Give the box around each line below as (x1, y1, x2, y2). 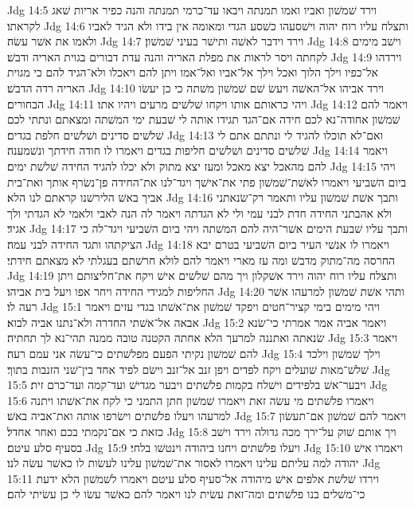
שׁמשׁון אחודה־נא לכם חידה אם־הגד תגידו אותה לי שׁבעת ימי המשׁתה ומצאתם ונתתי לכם (7, 111, 400, 128)
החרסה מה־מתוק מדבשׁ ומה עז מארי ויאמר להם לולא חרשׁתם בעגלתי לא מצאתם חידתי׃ (7, 251, 395, 268)
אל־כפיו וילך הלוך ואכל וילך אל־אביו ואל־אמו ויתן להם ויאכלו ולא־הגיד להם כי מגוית (7, 64, 378, 81)
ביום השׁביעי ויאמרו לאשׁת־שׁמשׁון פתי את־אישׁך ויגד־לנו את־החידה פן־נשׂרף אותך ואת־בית (7, 173, 407, 190)
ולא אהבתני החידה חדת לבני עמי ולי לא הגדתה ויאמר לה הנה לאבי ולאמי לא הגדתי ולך (7, 204, 393, 221)
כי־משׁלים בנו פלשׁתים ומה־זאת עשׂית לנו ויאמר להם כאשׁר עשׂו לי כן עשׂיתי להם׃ (7, 485, 365, 502)
